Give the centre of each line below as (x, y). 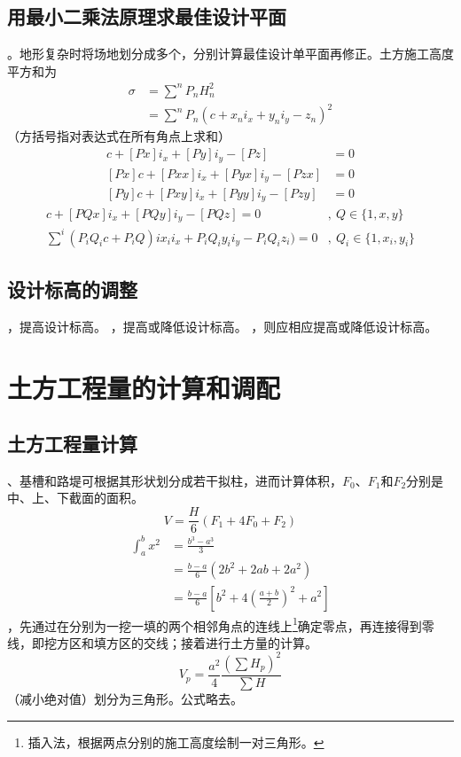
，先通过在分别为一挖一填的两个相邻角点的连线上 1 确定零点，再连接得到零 (221, 624)
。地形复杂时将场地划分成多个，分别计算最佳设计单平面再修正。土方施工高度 (230, 54)
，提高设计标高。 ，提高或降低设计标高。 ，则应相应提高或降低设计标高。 (223, 326)
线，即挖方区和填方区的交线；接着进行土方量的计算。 (162, 642)
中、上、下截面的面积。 (75, 498)
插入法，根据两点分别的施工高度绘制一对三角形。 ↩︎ (176, 741)
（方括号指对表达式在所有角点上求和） (119, 136)
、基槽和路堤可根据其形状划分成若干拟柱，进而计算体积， (175, 480)
